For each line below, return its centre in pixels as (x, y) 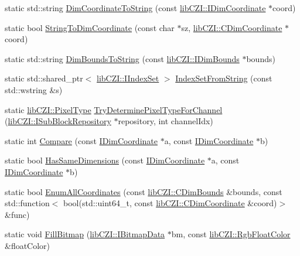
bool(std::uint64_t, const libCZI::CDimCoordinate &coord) (170, 203)
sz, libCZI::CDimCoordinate (232, 27)
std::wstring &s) (34, 89)
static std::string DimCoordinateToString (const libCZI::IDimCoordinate (135, 8)
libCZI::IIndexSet (128, 78)
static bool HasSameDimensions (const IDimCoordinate (105, 160)
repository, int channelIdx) (166, 121)
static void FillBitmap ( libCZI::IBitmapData (85, 234)
